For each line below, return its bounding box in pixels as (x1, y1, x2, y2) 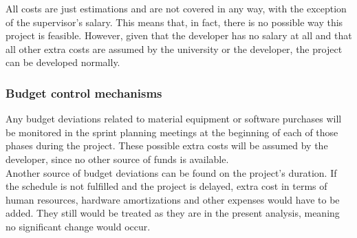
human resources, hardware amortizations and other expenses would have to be (6, 192, 340, 206)
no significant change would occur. (6, 219, 151, 233)
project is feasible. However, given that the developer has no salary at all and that (6, 28, 352, 43)
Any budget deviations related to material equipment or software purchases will (6, 111, 342, 126)
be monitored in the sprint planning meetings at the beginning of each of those (6, 125, 338, 139)
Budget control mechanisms (6, 84, 162, 101)
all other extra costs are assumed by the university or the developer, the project (6, 41, 343, 56)
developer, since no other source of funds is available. (6, 151, 229, 166)
